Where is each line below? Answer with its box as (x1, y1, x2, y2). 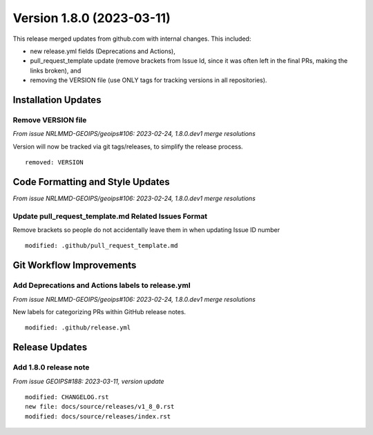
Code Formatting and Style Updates (12, 176, 170, 188)
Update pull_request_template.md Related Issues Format (12, 211, 207, 221)
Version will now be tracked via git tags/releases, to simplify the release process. (12, 142, 243, 151)
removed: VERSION (25, 159, 84, 166)
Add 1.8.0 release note (12, 362, 90, 372)
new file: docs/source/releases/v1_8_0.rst (25, 403, 175, 411)
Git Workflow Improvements (12, 260, 137, 271)
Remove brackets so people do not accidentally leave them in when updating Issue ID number (12, 226, 280, 234)
